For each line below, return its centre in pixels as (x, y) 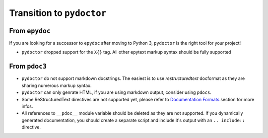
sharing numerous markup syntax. (57, 85)
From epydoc (30, 31)
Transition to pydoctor (58, 13)
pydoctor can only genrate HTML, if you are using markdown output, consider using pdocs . (117, 92)
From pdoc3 (28, 66)
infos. (27, 106)
